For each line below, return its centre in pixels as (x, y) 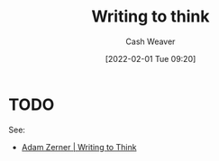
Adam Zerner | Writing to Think (79, 147)
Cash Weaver (151, 41)
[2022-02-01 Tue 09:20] (151, 58)
